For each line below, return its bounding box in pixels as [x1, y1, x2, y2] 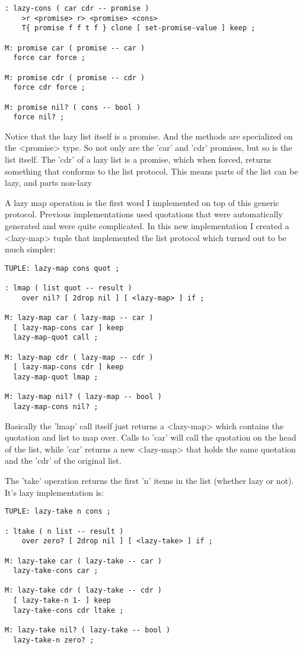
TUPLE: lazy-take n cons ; [5, 507, 111, 516]
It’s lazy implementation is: [5, 486, 104, 498]
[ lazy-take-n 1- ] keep [13, 596, 111, 605]
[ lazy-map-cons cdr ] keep [13, 363, 124, 372]
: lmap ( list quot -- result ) [5, 284, 132, 293]
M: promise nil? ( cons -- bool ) [5, 103, 141, 112]
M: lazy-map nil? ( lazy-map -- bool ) [5, 392, 162, 401]
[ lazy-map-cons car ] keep [13, 323, 124, 332]
